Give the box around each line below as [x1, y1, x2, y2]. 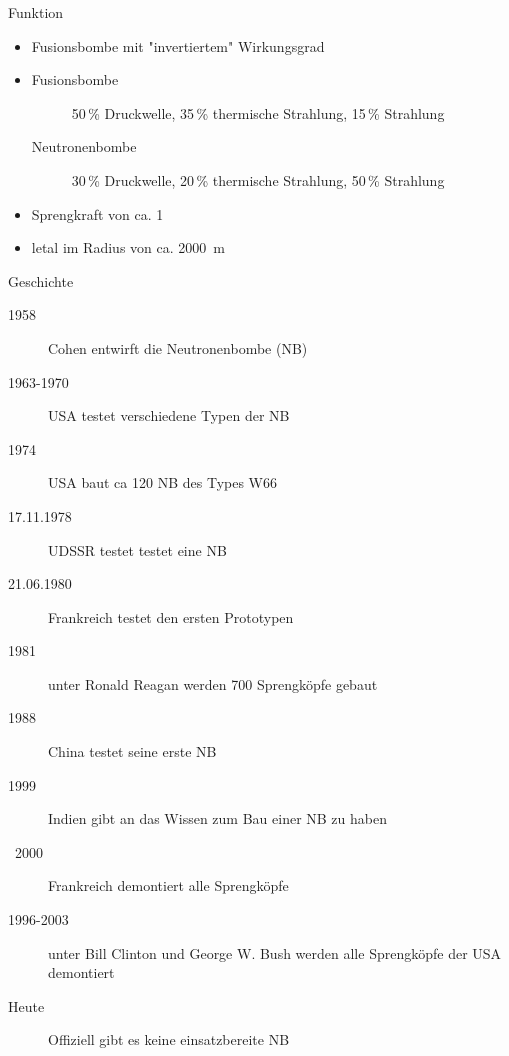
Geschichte [8, 270, 74, 291]
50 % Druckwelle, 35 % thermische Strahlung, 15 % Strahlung [71, 102, 445, 123]
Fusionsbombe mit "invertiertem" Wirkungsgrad [31, 35, 325, 56]
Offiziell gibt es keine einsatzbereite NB [48, 1029, 290, 1050]
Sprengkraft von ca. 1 [31, 203, 164, 224]
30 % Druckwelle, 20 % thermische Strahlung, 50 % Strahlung [71, 169, 445, 190]
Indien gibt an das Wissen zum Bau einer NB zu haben [48, 808, 387, 829]
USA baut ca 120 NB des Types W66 [48, 472, 277, 493]
